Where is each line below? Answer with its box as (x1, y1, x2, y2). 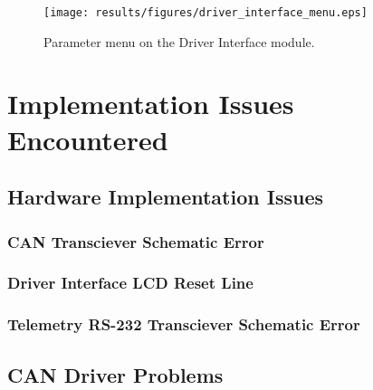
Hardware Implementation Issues (7, 183, 323, 211)
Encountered (7, 120, 168, 157)
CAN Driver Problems (7, 360, 224, 388)
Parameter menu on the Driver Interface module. (43, 32, 315, 51)
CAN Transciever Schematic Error (7, 230, 264, 252)
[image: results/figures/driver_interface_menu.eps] (43, 6, 368, 19)
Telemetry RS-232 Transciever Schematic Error (7, 313, 360, 336)
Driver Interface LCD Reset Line (7, 271, 253, 294)
